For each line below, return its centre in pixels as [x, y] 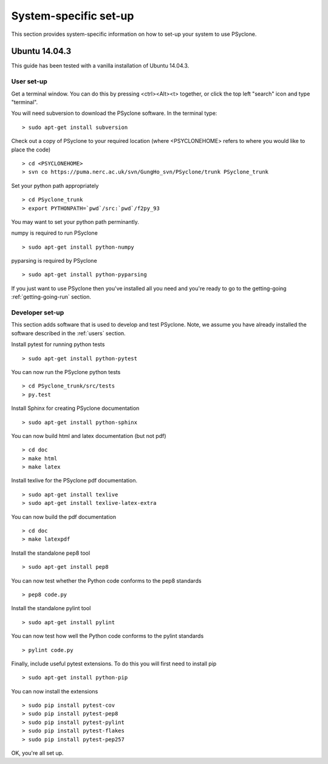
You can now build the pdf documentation [64, 516]
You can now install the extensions [55, 691]
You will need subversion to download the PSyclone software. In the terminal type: [114, 113]
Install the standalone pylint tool [51, 608]
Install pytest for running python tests [58, 344]
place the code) [31, 150]
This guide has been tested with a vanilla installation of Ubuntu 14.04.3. [100, 66]
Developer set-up [38, 312]
